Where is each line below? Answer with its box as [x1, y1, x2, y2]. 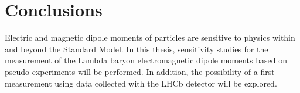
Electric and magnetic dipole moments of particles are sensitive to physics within [5, 31, 295, 44]
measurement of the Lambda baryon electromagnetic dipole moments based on [5, 54, 287, 66]
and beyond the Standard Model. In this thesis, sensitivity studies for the [5, 42, 268, 55]
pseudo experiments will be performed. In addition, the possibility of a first [5, 65, 275, 77]
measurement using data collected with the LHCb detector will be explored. [5, 77, 277, 89]
